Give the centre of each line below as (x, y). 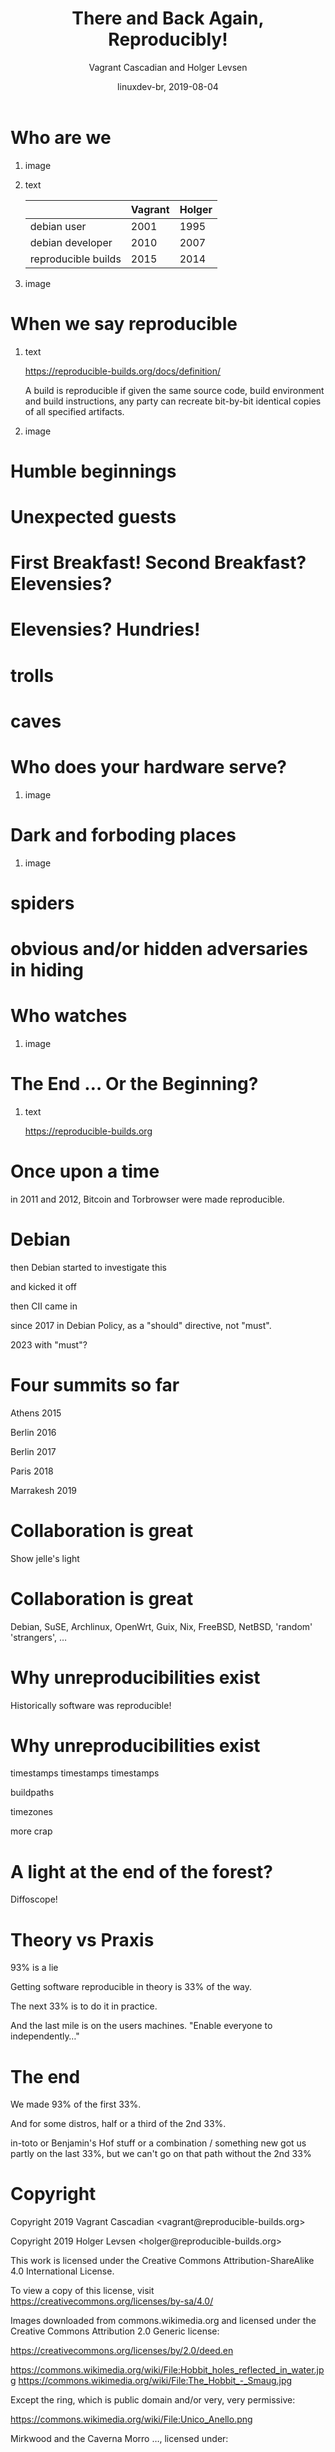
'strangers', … (39, 1637)
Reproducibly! (168, 39)
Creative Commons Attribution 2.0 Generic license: (115, 2331)
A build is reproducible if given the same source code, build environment (174, 390)
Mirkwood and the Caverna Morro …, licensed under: (119, 2439)
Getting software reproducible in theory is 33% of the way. (131, 1987)
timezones (31, 1812)
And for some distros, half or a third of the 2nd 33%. (118, 2124)
